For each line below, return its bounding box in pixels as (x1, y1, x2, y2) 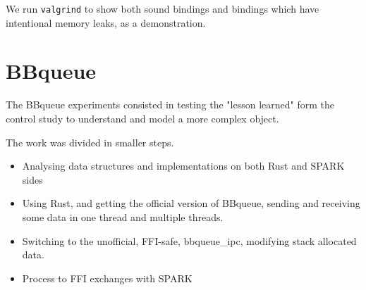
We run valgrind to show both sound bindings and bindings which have (6, 1, 319, 15)
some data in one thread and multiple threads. (22, 209, 224, 224)
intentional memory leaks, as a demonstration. (6, 15, 206, 30)
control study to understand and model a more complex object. (6, 111, 279, 125)
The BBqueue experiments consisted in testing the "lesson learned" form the (6, 97, 335, 112)
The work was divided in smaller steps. (6, 134, 174, 149)
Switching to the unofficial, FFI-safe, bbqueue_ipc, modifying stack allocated (22, 233, 357, 248)
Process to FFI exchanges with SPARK (22, 270, 193, 285)
